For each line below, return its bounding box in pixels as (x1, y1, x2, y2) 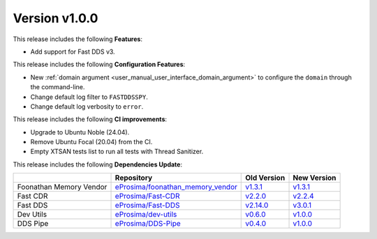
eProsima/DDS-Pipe (114, 219, 181, 229)
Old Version (245, 173, 286, 183)
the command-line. (30, 83, 85, 91)
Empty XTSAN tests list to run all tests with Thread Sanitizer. (30, 147, 204, 156)
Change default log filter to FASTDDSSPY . (30, 93, 148, 101)
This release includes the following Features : (13, 35, 143, 43)
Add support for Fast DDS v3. (30, 47, 115, 56)
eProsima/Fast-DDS (114, 201, 180, 210)
